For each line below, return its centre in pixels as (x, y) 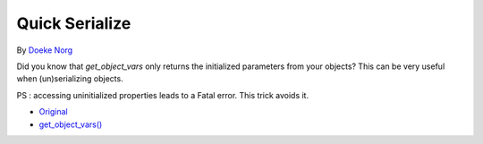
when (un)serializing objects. (70, 79)
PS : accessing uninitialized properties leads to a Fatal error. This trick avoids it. (162, 95)
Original (54, 112)
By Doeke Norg (45, 50)
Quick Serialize (74, 23)
